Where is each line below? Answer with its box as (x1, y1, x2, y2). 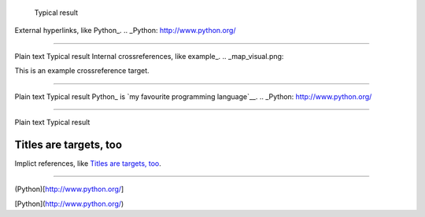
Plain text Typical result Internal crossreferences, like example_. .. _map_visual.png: (14, 51, 284, 61)
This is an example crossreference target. (14, 66, 150, 75)
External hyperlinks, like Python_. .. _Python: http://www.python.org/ (14, 26, 236, 35)
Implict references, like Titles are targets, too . (14, 158, 161, 168)
